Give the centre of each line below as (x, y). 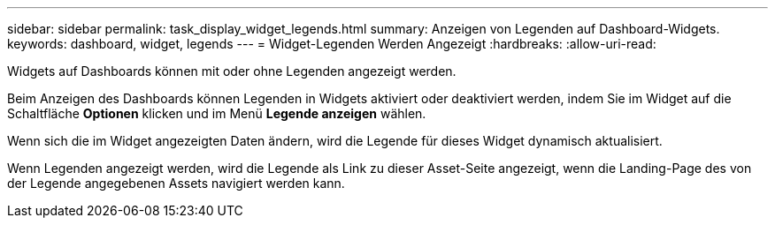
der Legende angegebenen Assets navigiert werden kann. (176, 183)
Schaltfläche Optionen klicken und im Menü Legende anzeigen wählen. (217, 113)
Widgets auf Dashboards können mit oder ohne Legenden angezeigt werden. (232, 71)
